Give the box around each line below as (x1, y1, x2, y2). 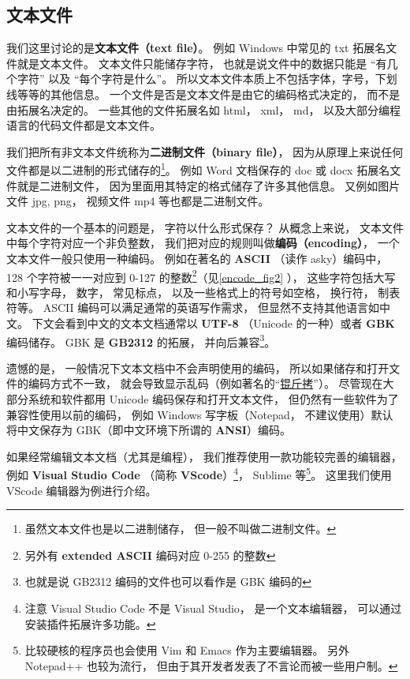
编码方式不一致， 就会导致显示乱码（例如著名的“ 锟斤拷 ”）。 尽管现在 (28, 375, 383, 392)
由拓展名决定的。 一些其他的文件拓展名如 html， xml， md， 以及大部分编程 (6, 101, 401, 118)
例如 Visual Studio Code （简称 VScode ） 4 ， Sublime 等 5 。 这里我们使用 (6, 464, 392, 483)
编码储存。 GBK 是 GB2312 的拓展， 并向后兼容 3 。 (6, 331, 276, 350)
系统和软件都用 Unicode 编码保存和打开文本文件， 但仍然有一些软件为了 (28, 391, 399, 407)
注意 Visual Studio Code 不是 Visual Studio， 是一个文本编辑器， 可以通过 (24, 600, 402, 617)
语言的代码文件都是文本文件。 (6, 117, 161, 133)
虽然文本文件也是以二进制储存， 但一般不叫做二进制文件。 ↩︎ (24, 520, 337, 537)
